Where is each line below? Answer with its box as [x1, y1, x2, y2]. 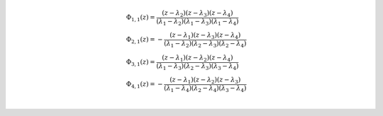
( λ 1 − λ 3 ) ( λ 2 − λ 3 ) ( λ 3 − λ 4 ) [156, 62, 239, 71]
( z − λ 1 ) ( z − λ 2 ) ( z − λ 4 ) [162, 53, 233, 63]
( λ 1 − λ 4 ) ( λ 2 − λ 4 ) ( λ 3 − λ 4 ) [163, 84, 247, 93]
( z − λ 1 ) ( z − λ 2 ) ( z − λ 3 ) [169, 76, 241, 86]
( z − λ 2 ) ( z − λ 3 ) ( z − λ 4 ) [162, 8, 233, 18]
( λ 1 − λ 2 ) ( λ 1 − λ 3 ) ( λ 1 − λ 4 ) [156, 17, 239, 27]
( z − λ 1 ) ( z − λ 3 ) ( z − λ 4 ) [169, 31, 241, 41]
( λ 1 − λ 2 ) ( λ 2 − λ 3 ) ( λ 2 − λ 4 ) [163, 40, 247, 49]
